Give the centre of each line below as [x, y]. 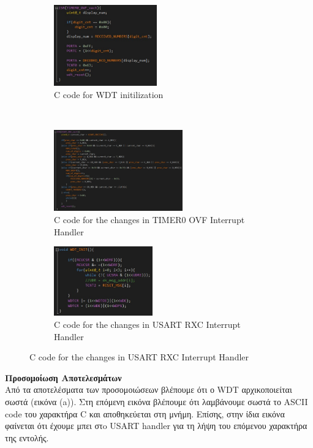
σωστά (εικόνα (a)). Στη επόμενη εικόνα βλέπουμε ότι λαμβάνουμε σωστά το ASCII [156, 402]
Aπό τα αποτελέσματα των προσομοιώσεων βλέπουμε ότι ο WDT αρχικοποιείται [149, 389]
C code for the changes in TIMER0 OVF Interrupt [149, 219]
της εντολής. [27, 437]
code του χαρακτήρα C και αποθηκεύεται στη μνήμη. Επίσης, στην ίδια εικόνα [145, 413]
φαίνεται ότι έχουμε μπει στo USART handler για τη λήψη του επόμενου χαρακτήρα [156, 426]
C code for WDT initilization [109, 94]
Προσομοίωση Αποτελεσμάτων [63, 377]
